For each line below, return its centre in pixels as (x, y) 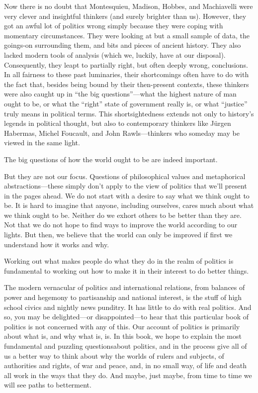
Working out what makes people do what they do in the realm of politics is (119, 261)
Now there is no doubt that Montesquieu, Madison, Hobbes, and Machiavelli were (129, 6)
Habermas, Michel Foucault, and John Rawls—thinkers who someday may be (122, 133)
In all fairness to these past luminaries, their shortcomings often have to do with (127, 74)
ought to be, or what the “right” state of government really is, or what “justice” (126, 103)
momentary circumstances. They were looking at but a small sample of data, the (127, 35)
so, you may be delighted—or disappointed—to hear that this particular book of (126, 317)
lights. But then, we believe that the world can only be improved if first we (118, 235)
